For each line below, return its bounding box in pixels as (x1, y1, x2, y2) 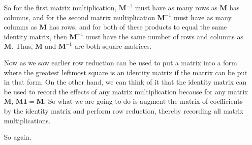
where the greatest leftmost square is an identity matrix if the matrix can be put (4, 67, 248, 77)
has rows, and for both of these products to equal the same (49, 22, 227, 32)
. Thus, (11, 41, 33, 51)
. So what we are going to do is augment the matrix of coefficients (44, 96, 243, 106)
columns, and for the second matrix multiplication (4, 12, 156, 22)
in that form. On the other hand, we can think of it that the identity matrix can (4, 77, 247, 87)
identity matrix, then (4, 31, 67, 41)
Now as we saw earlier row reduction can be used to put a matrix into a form (4, 57, 237, 67)
